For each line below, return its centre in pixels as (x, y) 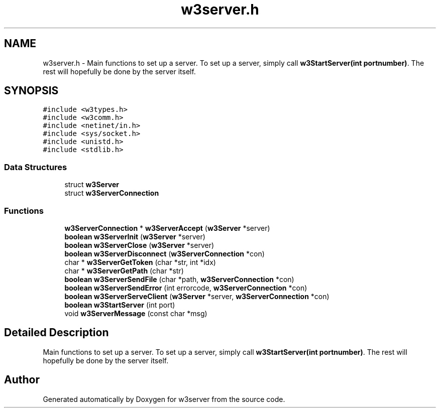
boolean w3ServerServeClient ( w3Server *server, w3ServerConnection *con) (197, 296)
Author (22, 380)
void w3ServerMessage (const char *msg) (136, 313)
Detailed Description (57, 333)
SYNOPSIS (31, 91)
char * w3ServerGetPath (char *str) (124, 270)
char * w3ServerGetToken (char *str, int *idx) (140, 262)
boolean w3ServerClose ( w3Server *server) (139, 245)
